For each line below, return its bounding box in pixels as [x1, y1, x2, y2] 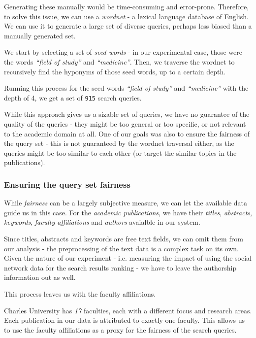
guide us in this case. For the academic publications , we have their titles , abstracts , [4, 207, 252, 217]
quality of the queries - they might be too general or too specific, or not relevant [4, 119, 246, 129]
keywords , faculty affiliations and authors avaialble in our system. [4, 217, 200, 227]
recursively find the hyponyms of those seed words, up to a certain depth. [4, 66, 226, 76]
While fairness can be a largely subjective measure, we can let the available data [4, 198, 248, 208]
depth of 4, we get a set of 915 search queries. [4, 92, 142, 102]
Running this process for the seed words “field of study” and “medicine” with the [4, 83, 249, 93]
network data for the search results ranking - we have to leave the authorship [4, 262, 237, 272]
